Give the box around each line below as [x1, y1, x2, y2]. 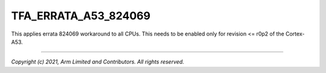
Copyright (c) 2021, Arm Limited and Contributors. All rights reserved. [11, 58, 184, 66]
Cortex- [285, 30, 305, 37]
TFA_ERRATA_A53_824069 [11, 9, 151, 22]
